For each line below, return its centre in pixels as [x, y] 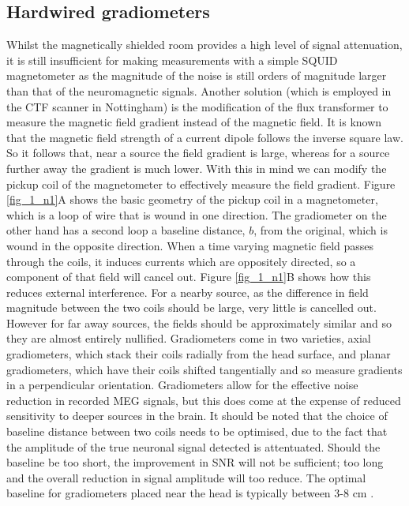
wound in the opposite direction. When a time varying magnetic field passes [190, 245]
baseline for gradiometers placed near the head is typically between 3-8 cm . [190, 493]
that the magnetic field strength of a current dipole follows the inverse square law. [205, 137]
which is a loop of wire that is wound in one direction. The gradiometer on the [197, 214]
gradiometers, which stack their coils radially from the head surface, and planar [199, 354]
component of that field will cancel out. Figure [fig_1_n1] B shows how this [189, 277]
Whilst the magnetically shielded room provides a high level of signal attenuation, [204, 45]
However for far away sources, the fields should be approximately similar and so [199, 322]
